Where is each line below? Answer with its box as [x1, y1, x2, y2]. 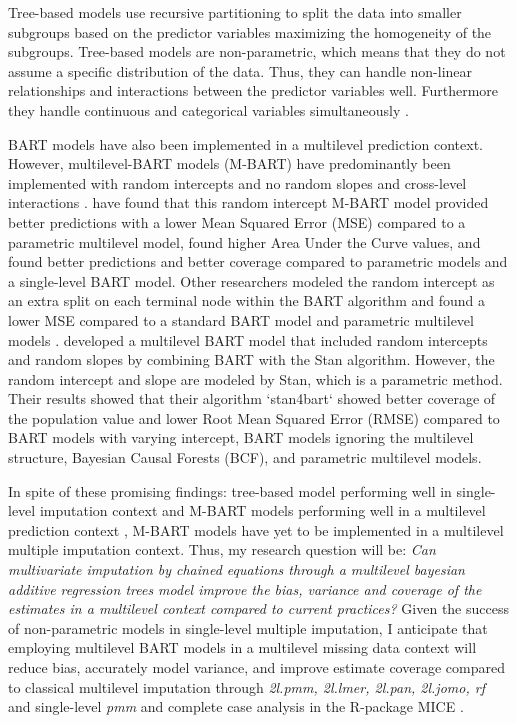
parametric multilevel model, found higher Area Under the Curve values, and [8, 231, 481, 252]
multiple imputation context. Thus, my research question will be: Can [8, 539, 436, 560]
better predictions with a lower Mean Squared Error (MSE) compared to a [8, 211, 466, 232]
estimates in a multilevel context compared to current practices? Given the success [8, 598, 509, 619]
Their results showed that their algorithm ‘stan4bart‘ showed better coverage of [8, 388, 496, 409]
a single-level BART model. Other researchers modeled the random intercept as [8, 270, 495, 291]
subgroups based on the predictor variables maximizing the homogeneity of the [8, 21, 492, 42]
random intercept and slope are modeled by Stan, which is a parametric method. [8, 368, 503, 389]
